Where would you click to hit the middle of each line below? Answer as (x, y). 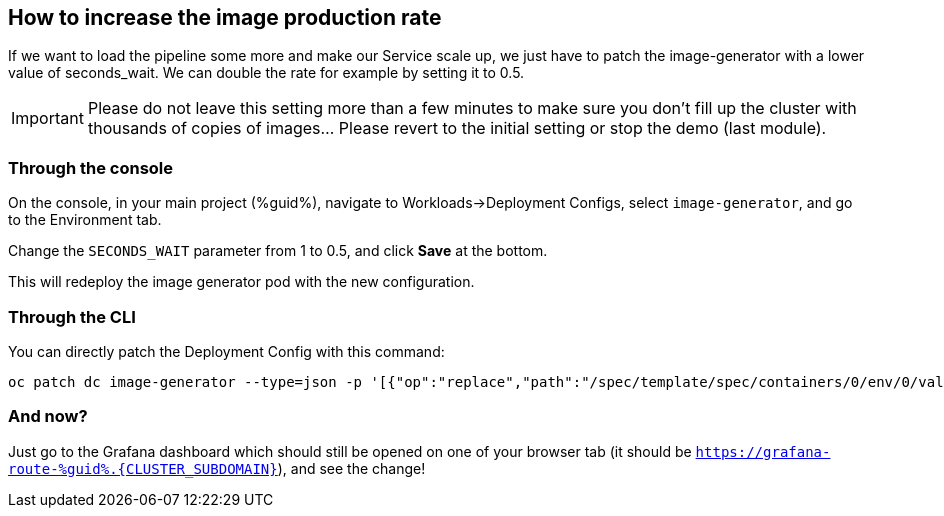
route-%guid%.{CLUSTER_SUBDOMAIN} (143, 468)
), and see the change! (351, 468)
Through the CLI (72, 316)
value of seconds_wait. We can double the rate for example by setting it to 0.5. (266, 73)
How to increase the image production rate (225, 17)
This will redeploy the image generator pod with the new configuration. (241, 282)
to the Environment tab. (85, 220)
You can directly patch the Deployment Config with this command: (226, 351)
